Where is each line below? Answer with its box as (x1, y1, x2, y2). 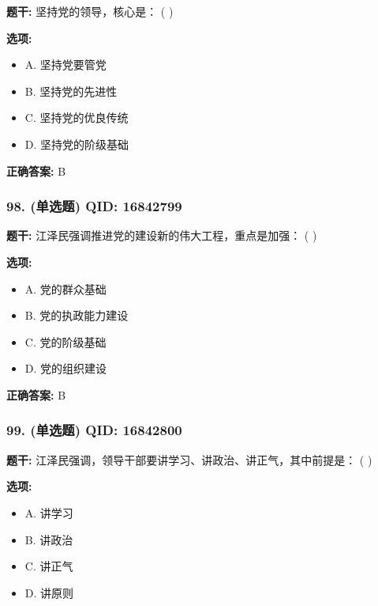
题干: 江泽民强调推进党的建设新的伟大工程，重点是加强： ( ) (6, 227, 317, 244)
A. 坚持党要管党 (24, 56, 107, 73)
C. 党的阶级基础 (24, 333, 107, 350)
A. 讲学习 (24, 504, 73, 521)
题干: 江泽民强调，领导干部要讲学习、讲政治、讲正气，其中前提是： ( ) (6, 451, 372, 468)
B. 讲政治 (24, 531, 73, 547)
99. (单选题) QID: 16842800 (6, 420, 182, 440)
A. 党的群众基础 (24, 280, 107, 297)
